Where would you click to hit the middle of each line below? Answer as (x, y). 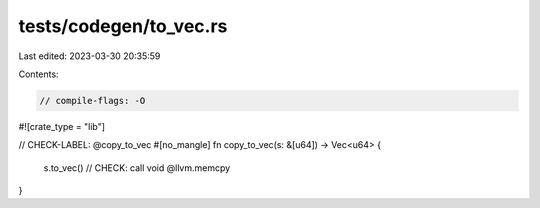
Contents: (38, 74)
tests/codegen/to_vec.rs (123, 26)
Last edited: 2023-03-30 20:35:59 (89, 56)
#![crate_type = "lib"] (61, 126)
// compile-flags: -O (92, 100)
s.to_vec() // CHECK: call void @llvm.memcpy (137, 167)
